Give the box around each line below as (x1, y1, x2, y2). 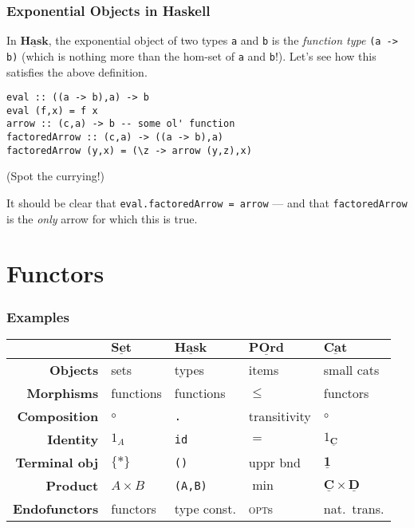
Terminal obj (15, 453, 99, 472)
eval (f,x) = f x (6, 104, 98, 116)
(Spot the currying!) (6, 167, 105, 184)
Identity (47, 430, 99, 449)
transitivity (248, 407, 311, 426)
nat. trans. (323, 499, 384, 518)
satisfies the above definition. (6, 63, 148, 80)
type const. (174, 499, 236, 518)
